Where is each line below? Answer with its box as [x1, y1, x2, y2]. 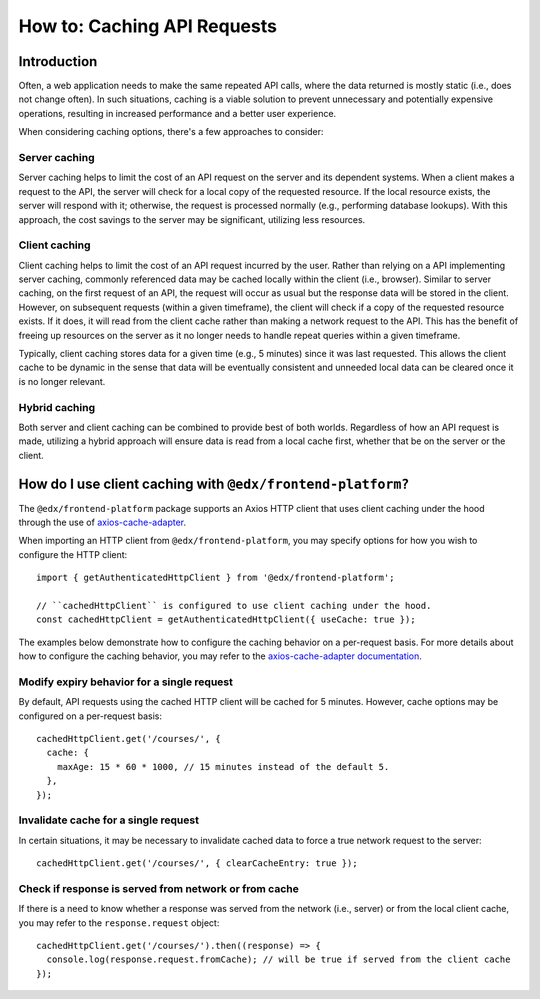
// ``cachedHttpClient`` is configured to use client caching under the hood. [36, 600, 432, 611]
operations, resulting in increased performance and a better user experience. [18, 107, 337, 119]
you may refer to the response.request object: [18, 916, 220, 929]
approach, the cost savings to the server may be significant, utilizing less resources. [18, 213, 366, 225]
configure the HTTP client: [18, 548, 128, 560]
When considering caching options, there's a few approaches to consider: [18, 126, 324, 138]
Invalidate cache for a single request [18, 813, 200, 827]
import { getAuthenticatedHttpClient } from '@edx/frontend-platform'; [36, 572, 395, 584]
